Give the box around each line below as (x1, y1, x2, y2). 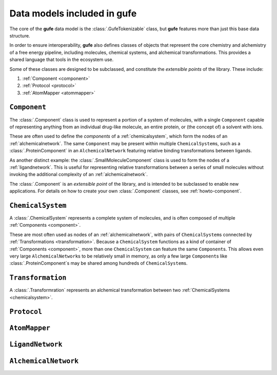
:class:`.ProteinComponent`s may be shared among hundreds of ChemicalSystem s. (9, 260, 188, 266)
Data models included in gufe (9, 8, 137, 19)
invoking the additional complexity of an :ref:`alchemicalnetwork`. (9, 171, 148, 177)
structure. (9, 32, 30, 38)
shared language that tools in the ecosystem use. (9, 56, 114, 63)
